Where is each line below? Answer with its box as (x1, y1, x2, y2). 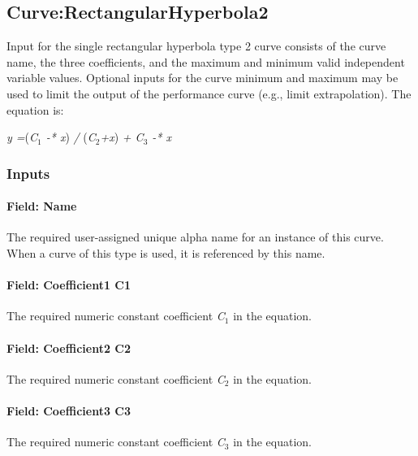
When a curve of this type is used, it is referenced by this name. (6, 245, 325, 261)
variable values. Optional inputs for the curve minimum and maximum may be (6, 69, 399, 86)
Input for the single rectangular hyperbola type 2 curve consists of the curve (6, 37, 386, 54)
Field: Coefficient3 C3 (6, 402, 131, 419)
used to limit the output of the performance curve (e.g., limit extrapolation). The (6, 85, 412, 102)
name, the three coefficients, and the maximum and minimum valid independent (6, 53, 405, 70)
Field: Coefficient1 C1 (6, 276, 131, 293)
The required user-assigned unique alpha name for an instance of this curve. (6, 228, 384, 245)
